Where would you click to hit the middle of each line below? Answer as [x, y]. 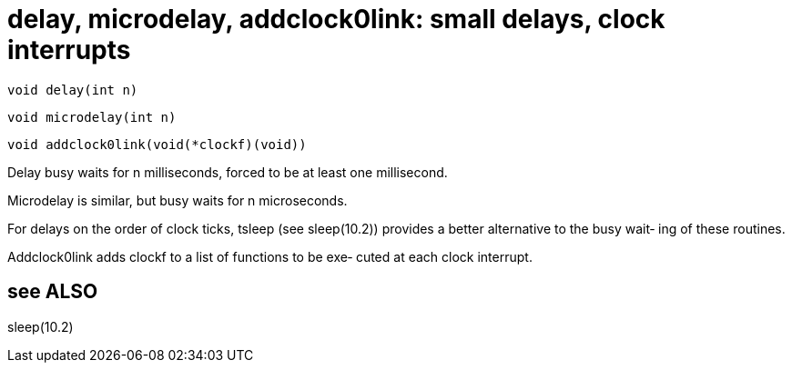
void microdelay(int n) [92, 117]
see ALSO [53, 292]
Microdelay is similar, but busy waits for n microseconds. [178, 200]
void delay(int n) [73, 90]
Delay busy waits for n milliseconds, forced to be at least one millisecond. [228, 172]
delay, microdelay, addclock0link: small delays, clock [336, 19]
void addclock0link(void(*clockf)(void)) [157, 144]
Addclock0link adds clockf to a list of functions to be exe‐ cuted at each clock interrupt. [270, 256]
